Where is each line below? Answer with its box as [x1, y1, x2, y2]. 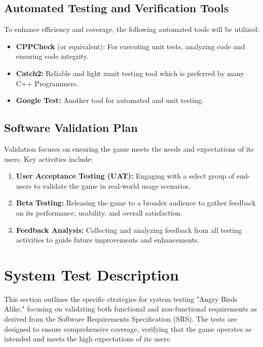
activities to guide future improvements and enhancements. [16, 234, 200, 245]
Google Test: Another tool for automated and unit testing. [16, 95, 204, 106]
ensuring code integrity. [16, 51, 89, 61]
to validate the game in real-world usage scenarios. [33, 180, 191, 191]
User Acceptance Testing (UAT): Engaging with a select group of [16, 170, 235, 181]
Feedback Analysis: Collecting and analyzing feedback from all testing [16, 224, 242, 235]
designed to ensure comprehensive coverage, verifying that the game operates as [4, 323, 252, 334]
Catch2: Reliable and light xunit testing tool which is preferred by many [16, 67, 244, 78]
